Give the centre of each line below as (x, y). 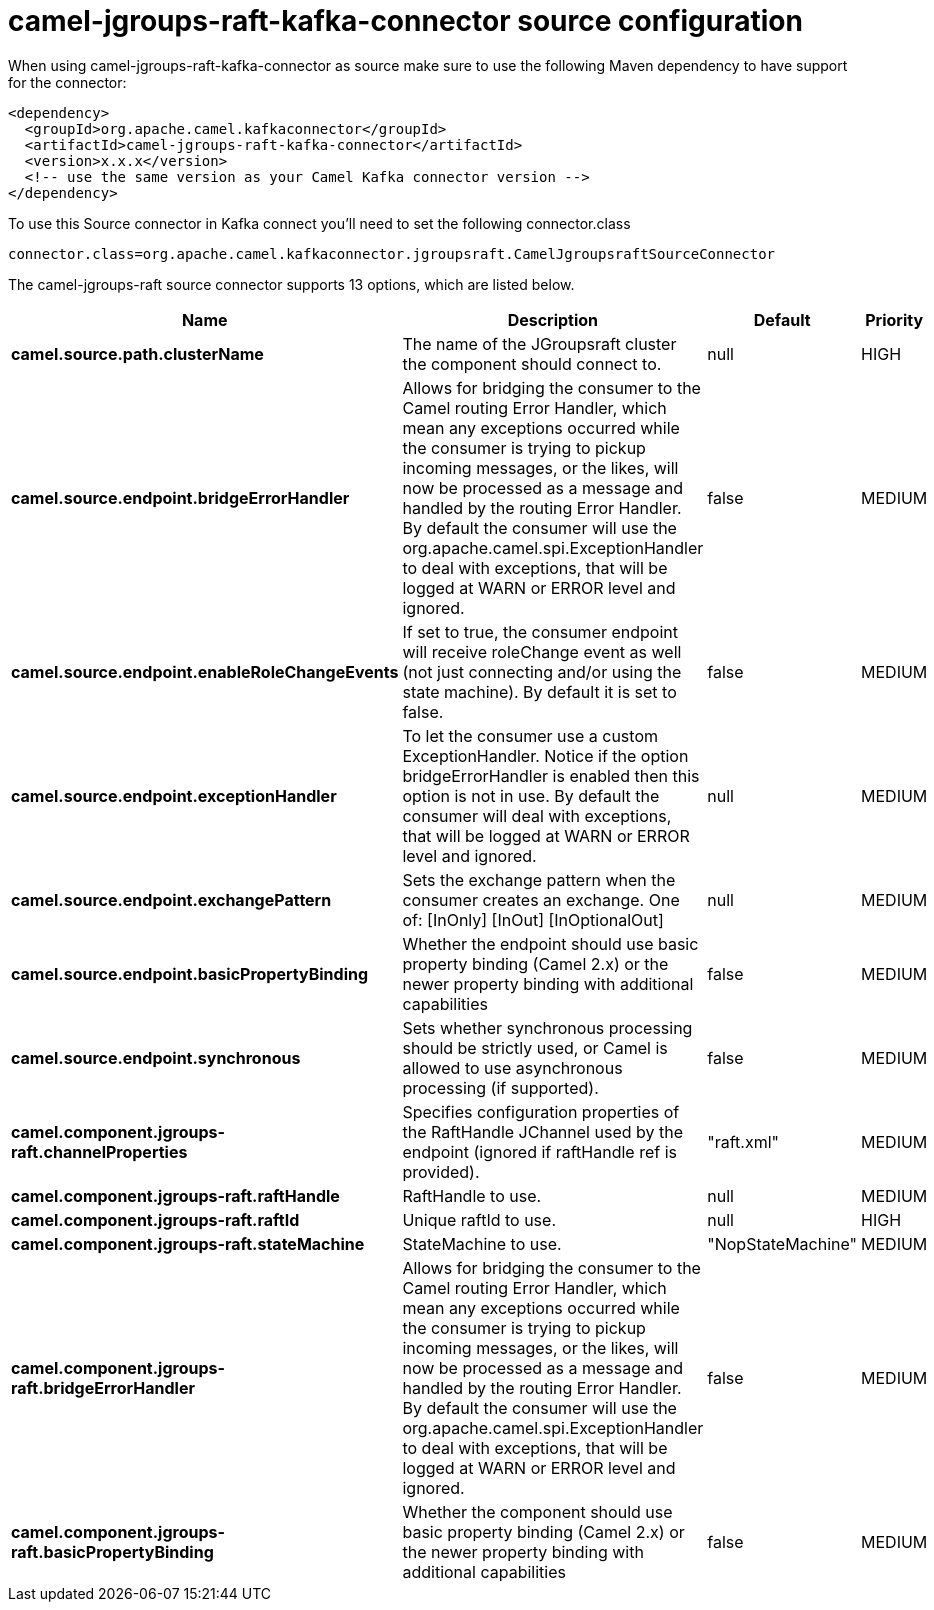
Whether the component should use (537, 1511)
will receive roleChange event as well (542, 651)
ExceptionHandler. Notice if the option (545, 755)
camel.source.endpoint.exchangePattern (171, 899)
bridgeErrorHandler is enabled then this (551, 775)
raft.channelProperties (99, 1151)
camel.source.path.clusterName (137, 353)
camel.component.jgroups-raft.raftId (155, 1219)
